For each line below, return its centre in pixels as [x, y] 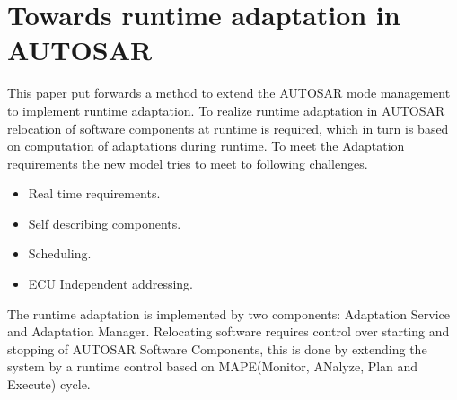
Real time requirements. [94, 193]
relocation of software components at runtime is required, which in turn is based [228, 128]
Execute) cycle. [49, 384]
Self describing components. [105, 223]
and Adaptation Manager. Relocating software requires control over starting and [228, 331]
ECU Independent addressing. [110, 284]
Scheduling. [60, 253]
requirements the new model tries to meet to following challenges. [188, 163]
